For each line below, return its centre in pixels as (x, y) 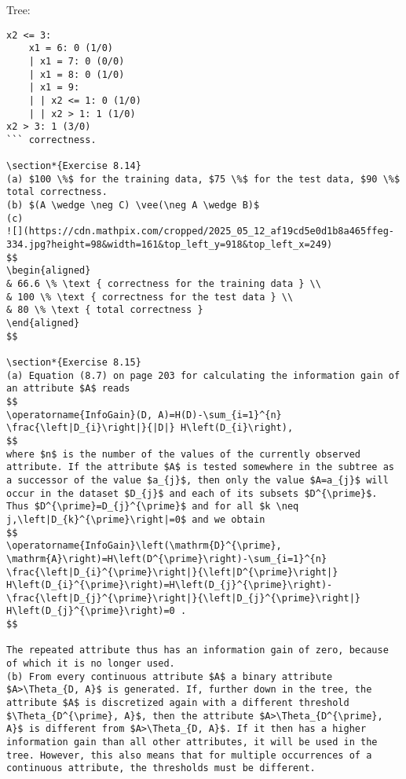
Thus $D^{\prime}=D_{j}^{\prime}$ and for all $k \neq (153, 507)
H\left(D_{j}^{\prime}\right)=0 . (97, 611)
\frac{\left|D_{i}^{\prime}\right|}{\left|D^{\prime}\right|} (172, 572)
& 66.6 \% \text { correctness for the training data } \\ (164, 284)
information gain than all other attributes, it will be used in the (192, 742)
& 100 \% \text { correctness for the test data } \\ (150, 297)
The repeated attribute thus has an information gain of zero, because (198, 650)
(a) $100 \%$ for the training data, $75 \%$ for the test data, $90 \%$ (203, 179)
